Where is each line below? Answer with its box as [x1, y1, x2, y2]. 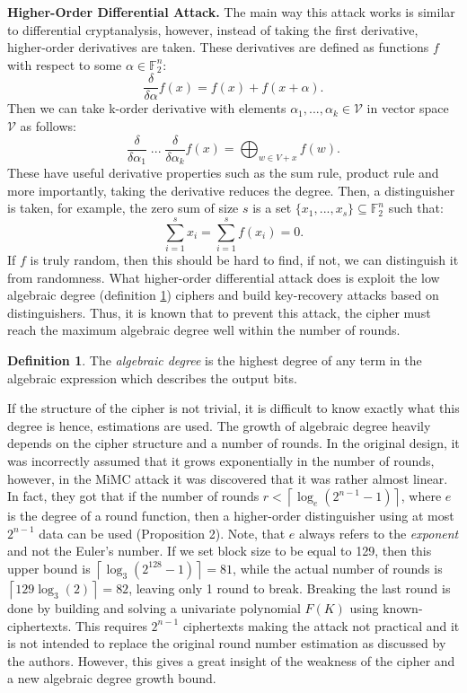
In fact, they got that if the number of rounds [7, 487, 260, 505]
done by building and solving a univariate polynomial [7, 598, 301, 617]
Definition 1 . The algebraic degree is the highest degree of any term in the [7, 351, 422, 370]
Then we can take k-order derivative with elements [7, 99, 286, 118]
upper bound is [7, 558, 91, 577]
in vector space [366, 99, 449, 118]
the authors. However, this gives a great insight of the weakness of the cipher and [7, 651, 455, 670]
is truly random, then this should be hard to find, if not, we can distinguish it [30, 250, 459, 269]
